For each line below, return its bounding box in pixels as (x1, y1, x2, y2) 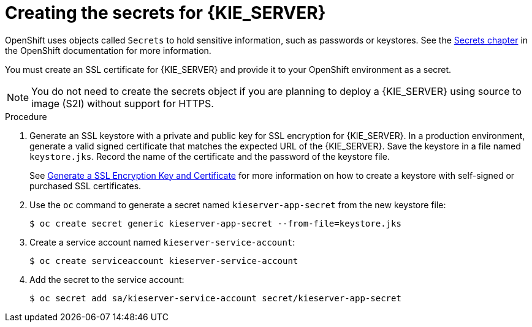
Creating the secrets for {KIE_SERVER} (5, 2, 326, 23)
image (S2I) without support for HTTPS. (31, 97, 214, 110)
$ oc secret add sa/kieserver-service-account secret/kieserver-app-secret (29, 293, 401, 303)
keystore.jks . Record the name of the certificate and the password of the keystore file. (29, 151, 390, 162)
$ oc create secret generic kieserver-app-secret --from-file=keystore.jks (29, 218, 401, 228)
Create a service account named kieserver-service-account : (29, 236, 295, 247)
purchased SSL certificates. (29, 180, 142, 191)
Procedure (5, 111, 47, 122)
